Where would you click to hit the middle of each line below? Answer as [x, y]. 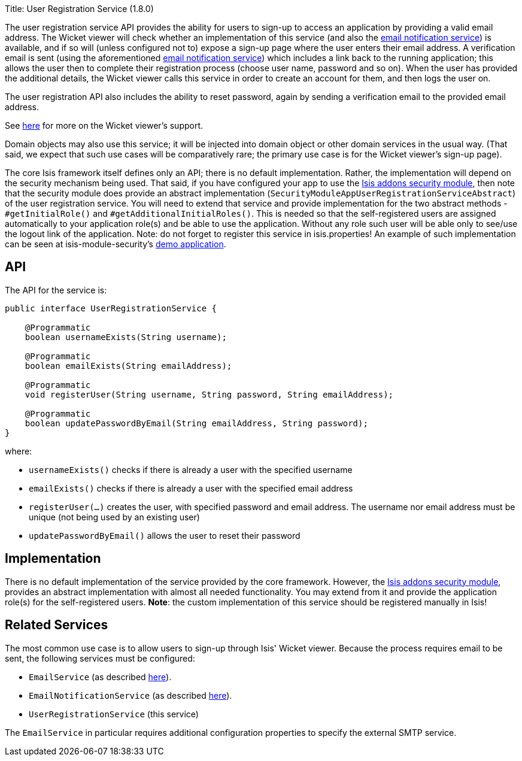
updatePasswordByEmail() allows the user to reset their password [165, 535]
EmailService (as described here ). [100, 677]
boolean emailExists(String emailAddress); [128, 366]
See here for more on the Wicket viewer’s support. [104, 125]
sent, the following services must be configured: [100, 658]
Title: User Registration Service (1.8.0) [79, 9]
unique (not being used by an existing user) [114, 517]
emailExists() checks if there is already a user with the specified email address [191, 488]
